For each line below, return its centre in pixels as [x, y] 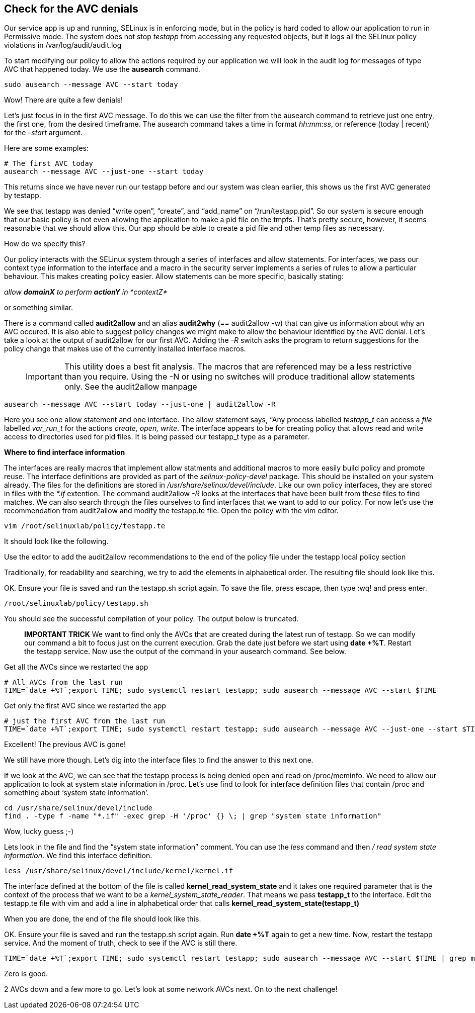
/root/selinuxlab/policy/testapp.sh [76, 604]
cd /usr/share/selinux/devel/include [78, 808]
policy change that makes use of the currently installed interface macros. [125, 349]
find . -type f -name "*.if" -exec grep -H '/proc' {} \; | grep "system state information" [193, 816]
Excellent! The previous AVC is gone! [65, 745]
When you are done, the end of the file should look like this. [103, 919]
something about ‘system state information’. [76, 793]
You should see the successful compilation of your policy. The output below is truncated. [151, 619]
